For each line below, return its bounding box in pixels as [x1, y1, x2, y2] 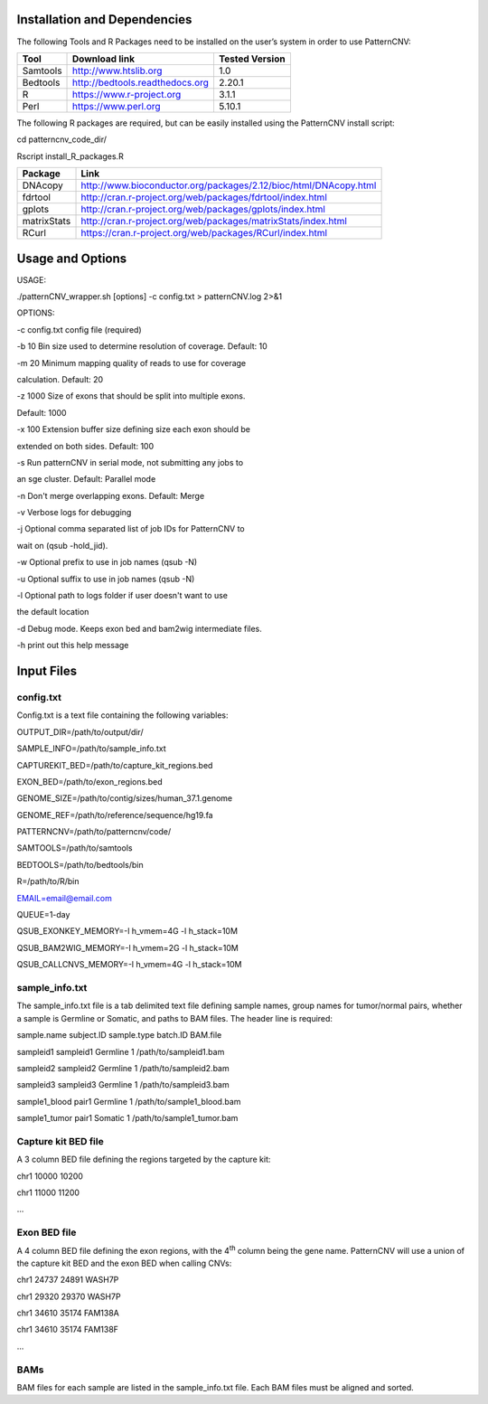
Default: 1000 [16, 407, 67, 418]
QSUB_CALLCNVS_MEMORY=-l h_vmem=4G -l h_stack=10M [16, 959, 242, 970]
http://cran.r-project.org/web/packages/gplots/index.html [80, 203, 325, 216]
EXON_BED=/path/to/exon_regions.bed [16, 776, 163, 787]
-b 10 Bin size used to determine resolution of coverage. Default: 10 [16, 341, 268, 352]
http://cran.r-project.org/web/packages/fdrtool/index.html [80, 191, 327, 203]
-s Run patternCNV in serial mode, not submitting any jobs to [16, 457, 244, 467]
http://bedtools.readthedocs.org [72, 76, 210, 89]
